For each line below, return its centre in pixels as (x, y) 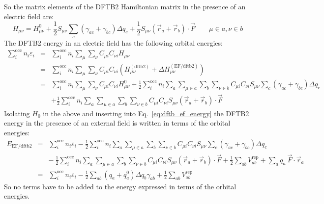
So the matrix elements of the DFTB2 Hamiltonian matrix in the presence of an (125, 6)
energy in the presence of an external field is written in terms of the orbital (117, 123)
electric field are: (29, 16)
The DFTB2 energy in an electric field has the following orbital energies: (113, 43)
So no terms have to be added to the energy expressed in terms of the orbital (120, 186)
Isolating (17, 113)
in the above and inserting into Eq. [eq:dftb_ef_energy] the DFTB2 (146, 113)
